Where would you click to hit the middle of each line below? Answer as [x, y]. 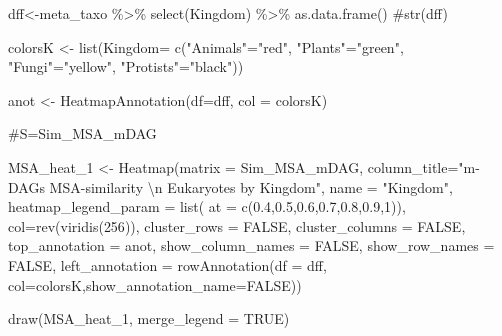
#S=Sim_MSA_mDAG [82, 133]
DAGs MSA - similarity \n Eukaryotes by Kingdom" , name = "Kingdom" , [230, 186]
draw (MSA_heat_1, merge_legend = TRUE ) [149, 318]
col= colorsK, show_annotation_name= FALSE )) [155, 284]
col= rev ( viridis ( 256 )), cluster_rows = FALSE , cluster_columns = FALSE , [237, 225]
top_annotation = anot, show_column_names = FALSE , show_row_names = [251, 245]
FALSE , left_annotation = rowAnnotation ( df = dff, [167, 264]
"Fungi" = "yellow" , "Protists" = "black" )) [126, 66]
